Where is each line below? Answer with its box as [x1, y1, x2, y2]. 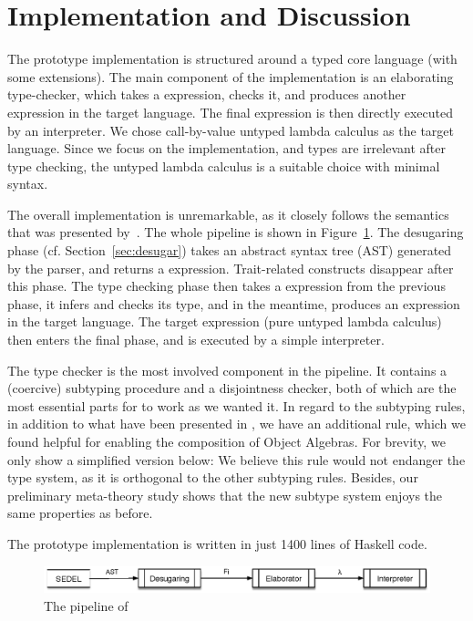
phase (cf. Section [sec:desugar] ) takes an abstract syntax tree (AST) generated [7, 241, 452, 260]
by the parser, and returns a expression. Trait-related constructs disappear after [7, 258, 454, 277]
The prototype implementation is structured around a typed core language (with [7, 49, 458, 68]
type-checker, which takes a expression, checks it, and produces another [7, 85, 406, 104]
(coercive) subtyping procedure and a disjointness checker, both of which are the [7, 378, 457, 398]
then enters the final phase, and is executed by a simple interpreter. [7, 330, 385, 349]
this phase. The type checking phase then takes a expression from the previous [7, 276, 446, 295]
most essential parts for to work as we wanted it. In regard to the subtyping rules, [7, 396, 466, 415]
